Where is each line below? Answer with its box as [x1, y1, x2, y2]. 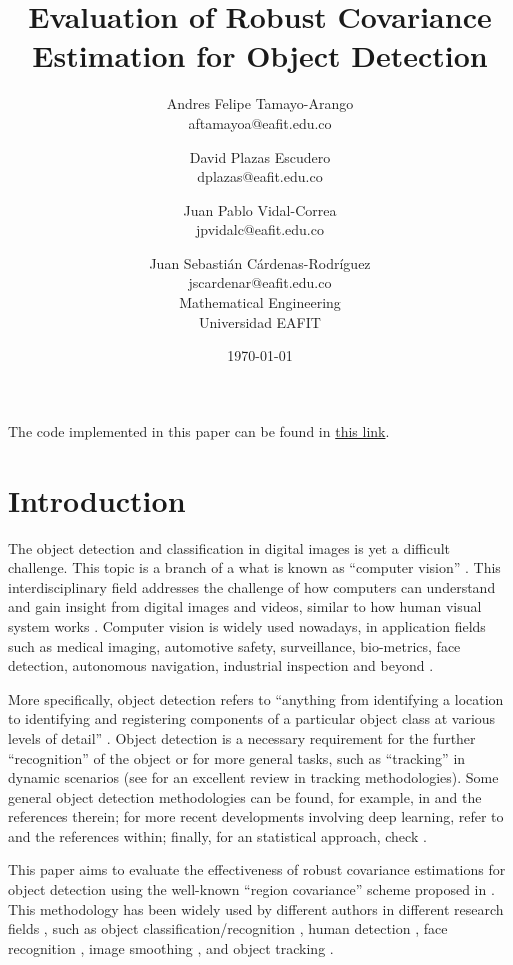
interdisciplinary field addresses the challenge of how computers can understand [8, 576, 496, 597]
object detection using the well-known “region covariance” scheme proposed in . [8, 879, 495, 900]
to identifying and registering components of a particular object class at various [8, 708, 496, 729]
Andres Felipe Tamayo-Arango [166, 93, 354, 114]
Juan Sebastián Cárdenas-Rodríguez [149, 252, 371, 273]
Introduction [8, 479, 186, 520]
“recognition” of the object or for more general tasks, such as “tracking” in [8, 747, 466, 768]
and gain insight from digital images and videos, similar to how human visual [8, 596, 482, 617]
